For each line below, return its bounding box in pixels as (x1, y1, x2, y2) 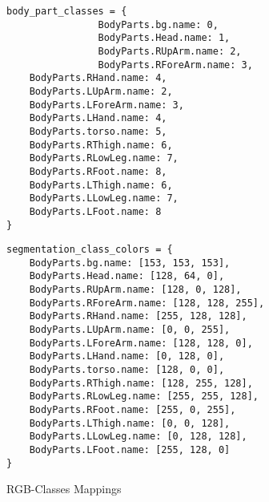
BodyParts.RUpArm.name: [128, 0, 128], (29, 284, 242, 296)
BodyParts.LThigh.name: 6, (29, 179, 173, 191)
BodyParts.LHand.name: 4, (29, 112, 167, 124)
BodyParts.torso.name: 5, (29, 125, 167, 137)
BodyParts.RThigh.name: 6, (29, 139, 173, 151)
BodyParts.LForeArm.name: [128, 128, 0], (29, 337, 253, 349)
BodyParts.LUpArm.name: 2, (29, 85, 173, 97)
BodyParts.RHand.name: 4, (29, 72, 167, 84)
